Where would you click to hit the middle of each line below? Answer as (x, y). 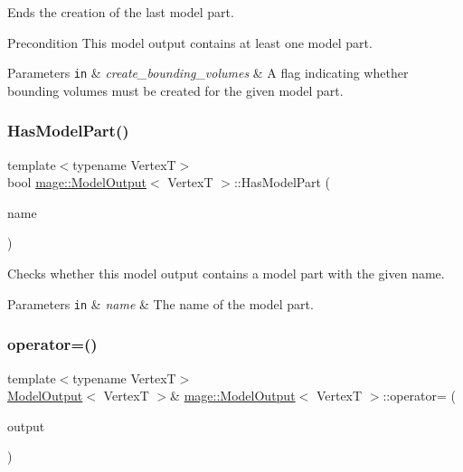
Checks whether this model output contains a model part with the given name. (226, 274)
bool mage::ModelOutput (77, 182)
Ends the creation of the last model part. (121, 12)
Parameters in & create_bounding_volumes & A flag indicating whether (208, 73)
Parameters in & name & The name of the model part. (161, 303)
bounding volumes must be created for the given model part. (175, 90)
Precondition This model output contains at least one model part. (190, 42)
